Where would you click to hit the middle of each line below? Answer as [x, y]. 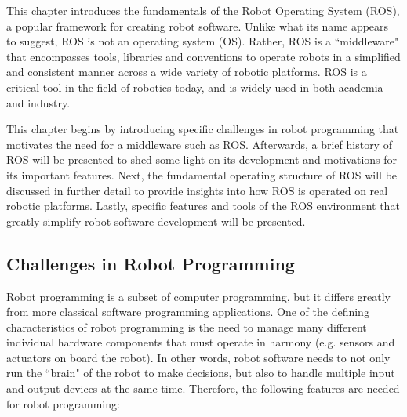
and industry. [38, 102]
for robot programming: [63, 403]
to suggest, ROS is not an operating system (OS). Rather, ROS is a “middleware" [203, 41]
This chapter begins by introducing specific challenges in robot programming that [203, 129]
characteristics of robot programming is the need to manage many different [187, 326]
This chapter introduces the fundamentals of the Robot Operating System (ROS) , [203, 10]
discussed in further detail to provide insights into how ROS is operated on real [197, 190]
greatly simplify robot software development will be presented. [156, 221]
